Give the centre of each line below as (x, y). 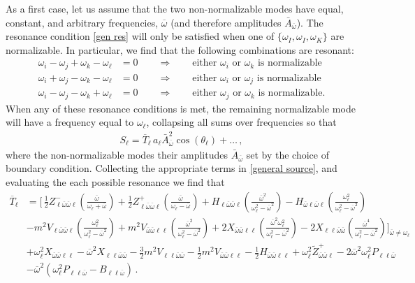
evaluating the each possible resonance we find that (115, 181)
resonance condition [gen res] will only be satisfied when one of (140, 36)
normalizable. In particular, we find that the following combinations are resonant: (180, 49)
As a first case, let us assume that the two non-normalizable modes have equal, (175, 8)
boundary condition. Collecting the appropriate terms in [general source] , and (172, 168)
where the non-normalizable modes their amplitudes (117, 154)
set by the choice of (287, 154)
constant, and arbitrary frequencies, (82, 22)
